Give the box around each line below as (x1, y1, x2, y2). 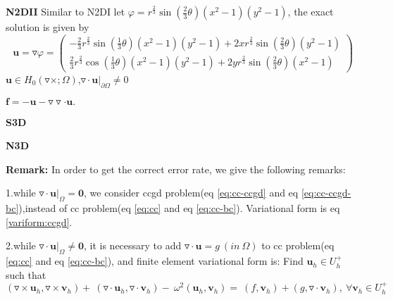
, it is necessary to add (83, 238, 182, 253)
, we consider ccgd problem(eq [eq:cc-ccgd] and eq (83, 185, 299, 200)
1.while (6, 185, 36, 200)
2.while (6, 238, 36, 253)
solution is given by (6, 20, 89, 34)
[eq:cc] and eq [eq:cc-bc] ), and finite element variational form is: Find (6, 254, 304, 268)
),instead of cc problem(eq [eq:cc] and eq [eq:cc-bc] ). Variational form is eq (18, 201, 340, 215)
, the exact (287, 4, 334, 18)
